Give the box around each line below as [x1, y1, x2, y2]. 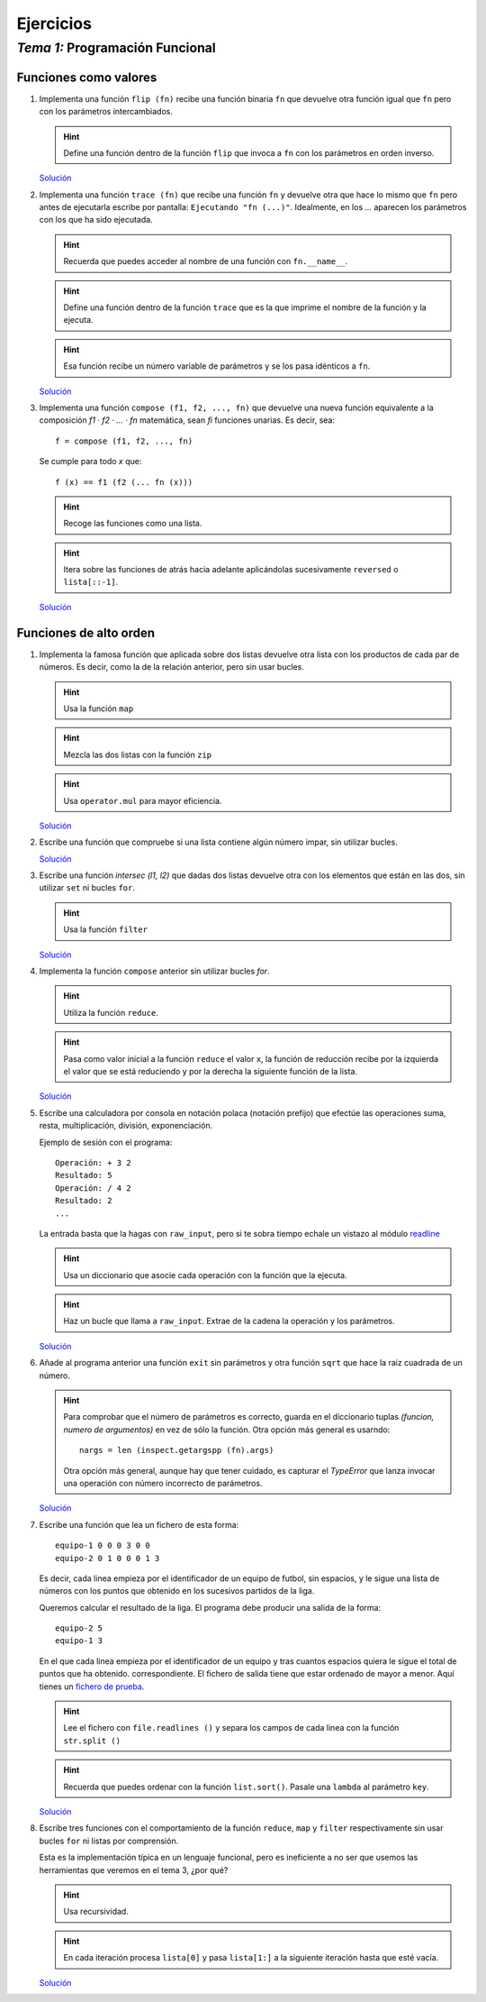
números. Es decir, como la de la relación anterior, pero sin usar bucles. [39, 662, 305, 672]
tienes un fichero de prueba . [39, 1681, 145, 1692]
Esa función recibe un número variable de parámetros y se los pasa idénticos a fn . [63, 361, 371, 371]
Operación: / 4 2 [55, 1183, 131, 1193]
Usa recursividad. [63, 1906, 130, 1917]
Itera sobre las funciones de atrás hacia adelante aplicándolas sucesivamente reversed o [63, 564, 399, 575]
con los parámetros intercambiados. [39, 106, 173, 117]
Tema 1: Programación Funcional [16, 40, 216, 56]
